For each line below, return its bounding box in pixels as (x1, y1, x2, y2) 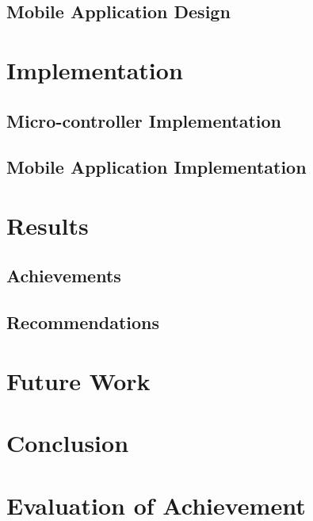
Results (6, 209, 89, 241)
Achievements (6, 263, 121, 288)
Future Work (6, 364, 151, 396)
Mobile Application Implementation (6, 155, 307, 179)
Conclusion (6, 427, 129, 459)
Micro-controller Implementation (6, 108, 281, 132)
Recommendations (6, 310, 159, 335)
